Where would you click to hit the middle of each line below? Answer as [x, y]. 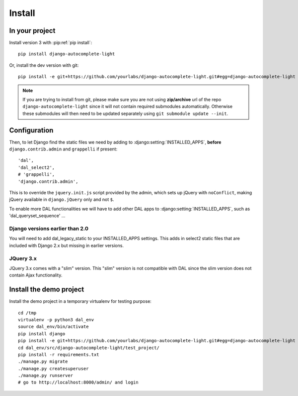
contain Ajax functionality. [36, 275]
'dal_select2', [37, 167]
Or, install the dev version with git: [44, 65]
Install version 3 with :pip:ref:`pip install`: [51, 43]
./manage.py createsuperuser [53, 368]
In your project [32, 31]
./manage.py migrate [43, 362]
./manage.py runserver [46, 376]
